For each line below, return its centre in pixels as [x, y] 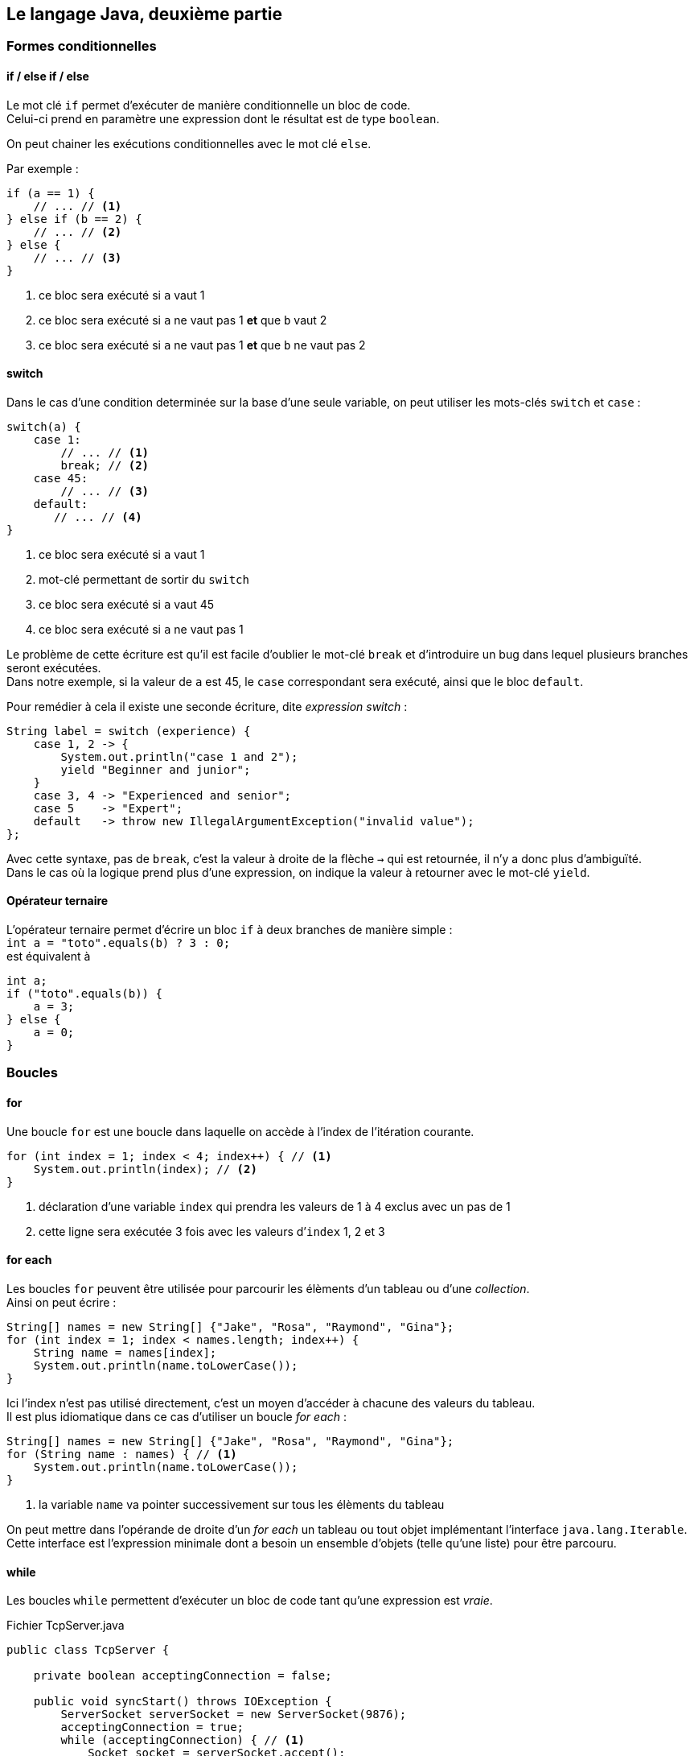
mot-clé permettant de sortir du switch [144, 579]
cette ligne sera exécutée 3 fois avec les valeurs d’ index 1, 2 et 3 [212, 1231]
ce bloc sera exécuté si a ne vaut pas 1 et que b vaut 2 [183, 320]
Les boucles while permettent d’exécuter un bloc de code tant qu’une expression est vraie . [250, 1601]
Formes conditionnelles [82, 46]
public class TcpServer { [88, 1650]
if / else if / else [48, 76]
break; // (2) [105, 465]
